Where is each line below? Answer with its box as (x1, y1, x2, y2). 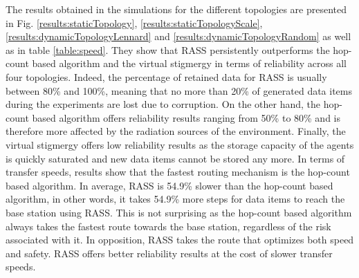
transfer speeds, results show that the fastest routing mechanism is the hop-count (6, 165, 350, 179)
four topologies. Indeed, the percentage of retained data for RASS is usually (6, 69, 327, 84)
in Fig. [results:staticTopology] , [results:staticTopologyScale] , (6, 15, 263, 30)
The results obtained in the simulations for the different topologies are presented (6, 2, 347, 16)
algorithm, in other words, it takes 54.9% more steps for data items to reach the (6, 192, 345, 206)
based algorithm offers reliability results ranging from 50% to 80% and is (32, 110, 341, 124)
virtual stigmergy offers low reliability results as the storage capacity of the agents (6, 137, 354, 151)
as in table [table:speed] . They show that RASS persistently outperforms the (6, 42, 330, 57)
